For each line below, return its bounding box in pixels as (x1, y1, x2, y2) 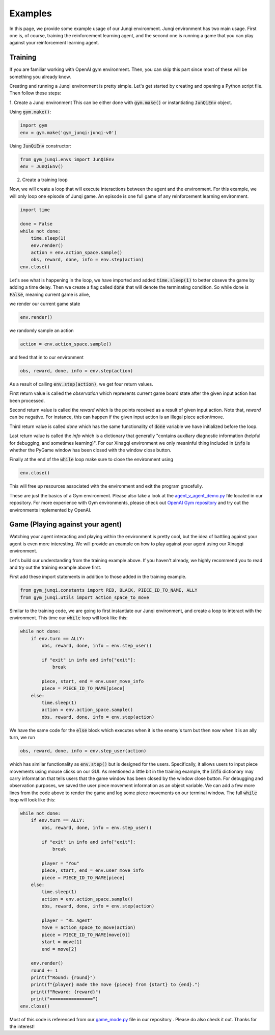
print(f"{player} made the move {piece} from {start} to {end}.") (31, 982, 201, 988)
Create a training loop (22, 176, 68, 183)
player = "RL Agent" (41, 917, 93, 923)
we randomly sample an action (9, 327, 74, 334)
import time (20, 207, 50, 213)
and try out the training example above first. (9, 564, 101, 570)
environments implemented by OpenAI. (9, 507, 92, 513)
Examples (9, 8, 52, 19)
